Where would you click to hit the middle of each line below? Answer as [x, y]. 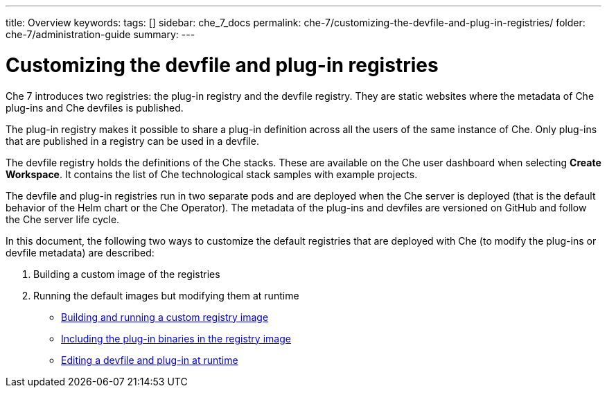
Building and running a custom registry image [165, 317]
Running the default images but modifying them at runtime [166, 295]
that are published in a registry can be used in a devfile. [132, 141]
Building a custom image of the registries [127, 274]
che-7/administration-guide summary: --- [100, 34]
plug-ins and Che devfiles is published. [95, 107]
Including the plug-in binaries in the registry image [176, 338]
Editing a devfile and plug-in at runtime [150, 360]
